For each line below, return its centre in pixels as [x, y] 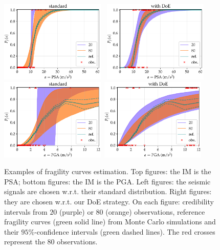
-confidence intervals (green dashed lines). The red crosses [125, 231]
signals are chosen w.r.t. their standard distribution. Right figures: [108, 191]
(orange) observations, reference [155, 211]
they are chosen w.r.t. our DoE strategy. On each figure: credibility [109, 201]
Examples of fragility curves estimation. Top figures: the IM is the [108, 171]
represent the [25, 242]
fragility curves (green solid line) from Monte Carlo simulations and [110, 222]
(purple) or [76, 211]
